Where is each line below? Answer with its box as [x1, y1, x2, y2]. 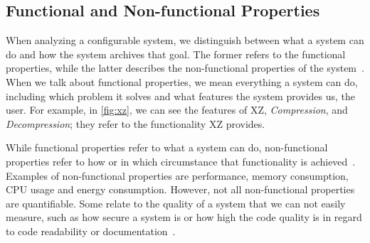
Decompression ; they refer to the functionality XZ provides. [6, 116, 265, 131]
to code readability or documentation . [6, 223, 176, 238]
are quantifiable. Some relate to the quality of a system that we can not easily [6, 195, 346, 210]
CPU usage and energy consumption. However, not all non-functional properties [6, 182, 355, 197]
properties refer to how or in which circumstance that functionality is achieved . [6, 153, 356, 168]
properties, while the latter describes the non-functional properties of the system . [6, 60, 364, 75]
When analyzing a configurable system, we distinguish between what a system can [6, 33, 364, 48]
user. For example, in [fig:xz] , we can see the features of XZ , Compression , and [6, 102, 348, 117]
